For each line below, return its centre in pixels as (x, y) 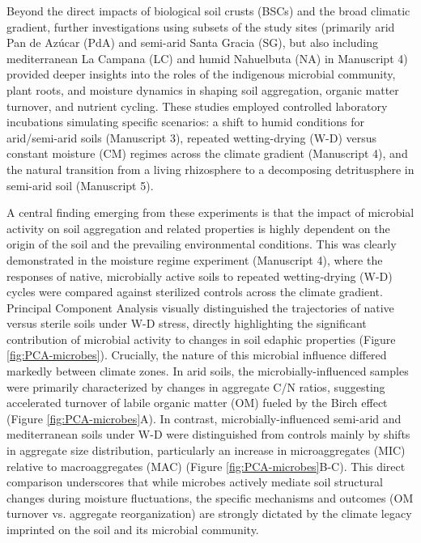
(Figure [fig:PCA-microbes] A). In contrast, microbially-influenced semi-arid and (204, 418)
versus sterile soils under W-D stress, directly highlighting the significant (187, 323)
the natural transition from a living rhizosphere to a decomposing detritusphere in (210, 169)
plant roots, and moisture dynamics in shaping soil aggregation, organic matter (203, 89)
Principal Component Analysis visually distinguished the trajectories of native (200, 307)
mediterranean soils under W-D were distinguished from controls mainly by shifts (208, 434)
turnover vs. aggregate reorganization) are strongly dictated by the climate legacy (209, 513)
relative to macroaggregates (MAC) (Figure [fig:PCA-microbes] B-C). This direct (206, 466)
